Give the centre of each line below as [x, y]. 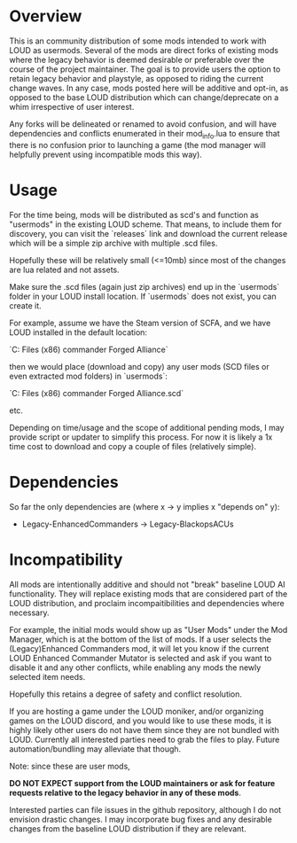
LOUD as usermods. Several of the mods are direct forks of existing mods [144, 50]
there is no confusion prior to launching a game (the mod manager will [137, 144]
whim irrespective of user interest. [72, 106]
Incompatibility [66, 559]
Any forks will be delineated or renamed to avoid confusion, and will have [143, 124]
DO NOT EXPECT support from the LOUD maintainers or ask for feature [142, 783]
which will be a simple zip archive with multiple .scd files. [113, 243]
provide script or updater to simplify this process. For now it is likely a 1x [141, 437]
